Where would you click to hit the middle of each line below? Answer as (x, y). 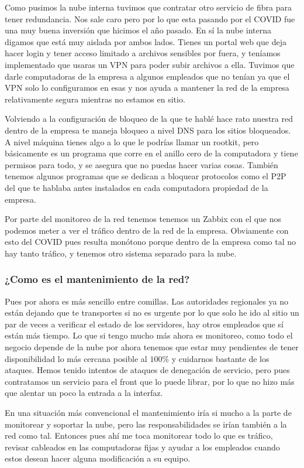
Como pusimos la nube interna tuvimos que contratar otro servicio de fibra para (148, 7)
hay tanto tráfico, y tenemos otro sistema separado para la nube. (121, 253)
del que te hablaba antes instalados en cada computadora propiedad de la (137, 187)
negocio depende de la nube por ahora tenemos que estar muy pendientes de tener (152, 347)
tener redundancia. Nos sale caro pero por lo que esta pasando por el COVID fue (150, 18)
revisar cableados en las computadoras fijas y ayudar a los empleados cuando (142, 447)
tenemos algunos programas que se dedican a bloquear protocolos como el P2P (146, 176)
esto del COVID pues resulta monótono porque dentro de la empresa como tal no (151, 242)
